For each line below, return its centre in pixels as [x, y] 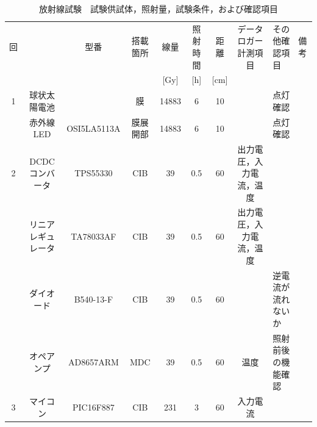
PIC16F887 [93, 407]
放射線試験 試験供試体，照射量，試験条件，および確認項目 [158, 9]
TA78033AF [94, 236]
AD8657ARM [93, 362]
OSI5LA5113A [94, 128]
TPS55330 [94, 173]
